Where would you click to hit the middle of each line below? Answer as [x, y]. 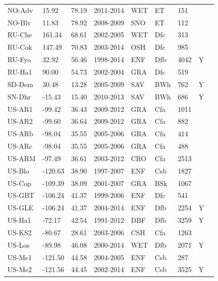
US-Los [19, 244]
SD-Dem [20, 84]
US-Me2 [20, 269]
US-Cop [19, 183]
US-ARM [22, 158]
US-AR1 [20, 109]
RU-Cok [20, 47]
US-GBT [21, 195]
